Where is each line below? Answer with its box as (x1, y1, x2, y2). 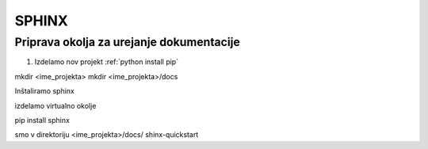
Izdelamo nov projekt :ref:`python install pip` (34, 57, 178, 67)
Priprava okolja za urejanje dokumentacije (14, 35, 241, 49)
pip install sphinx (14, 115, 71, 124)
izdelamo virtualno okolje (14, 101, 97, 110)
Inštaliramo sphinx (14, 86, 75, 96)
